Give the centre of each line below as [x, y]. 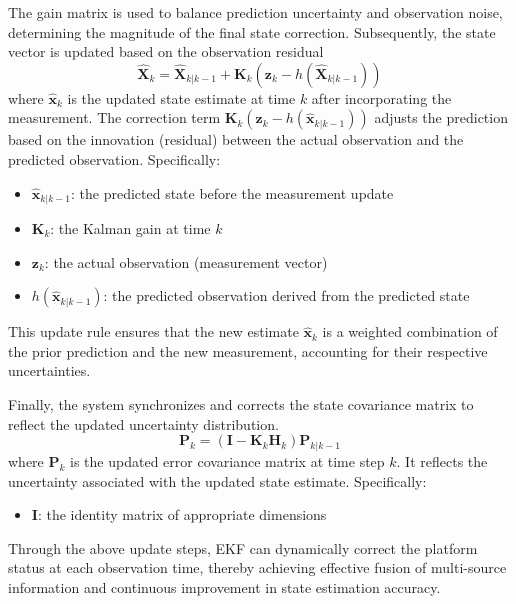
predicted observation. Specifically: [114, 158]
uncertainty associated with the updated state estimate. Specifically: [217, 480]
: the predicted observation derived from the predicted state [286, 295]
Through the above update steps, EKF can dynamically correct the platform [243, 547]
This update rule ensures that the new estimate [153, 331]
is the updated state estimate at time [181, 97]
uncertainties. [49, 370]
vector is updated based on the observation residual [166, 51]
